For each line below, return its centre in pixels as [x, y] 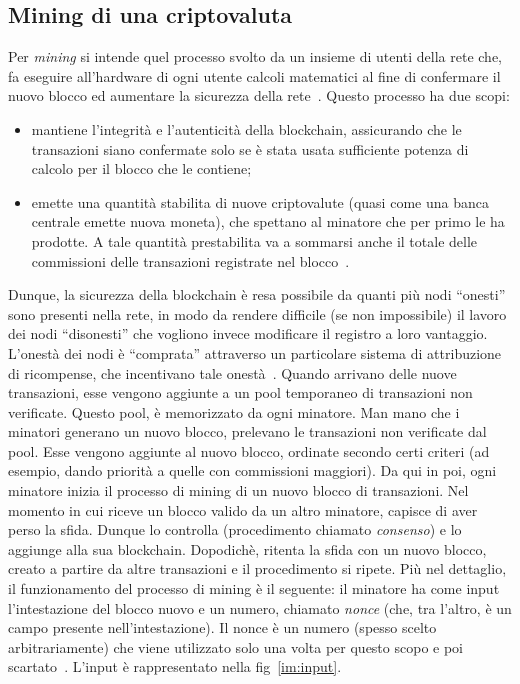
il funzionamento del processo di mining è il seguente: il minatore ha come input [254, 588]
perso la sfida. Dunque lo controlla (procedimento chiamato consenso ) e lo [235, 529]
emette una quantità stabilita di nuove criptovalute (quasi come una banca [260, 201]
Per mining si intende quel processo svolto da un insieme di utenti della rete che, [255, 56]
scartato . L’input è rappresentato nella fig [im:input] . [175, 666]
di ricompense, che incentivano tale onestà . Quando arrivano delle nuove [232, 372]
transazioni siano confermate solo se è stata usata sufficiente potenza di [250, 148]
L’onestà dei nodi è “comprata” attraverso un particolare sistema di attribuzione [255, 352]
